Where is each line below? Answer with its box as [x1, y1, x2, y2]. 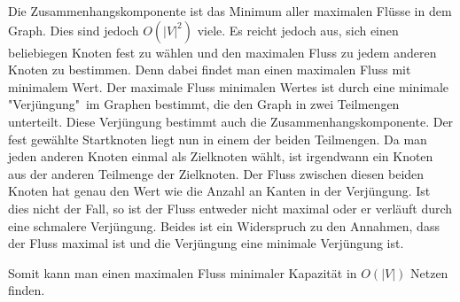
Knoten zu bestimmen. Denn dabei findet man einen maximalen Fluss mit [8, 60, 411, 79]
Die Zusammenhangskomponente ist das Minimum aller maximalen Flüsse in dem [8, 2, 452, 19]
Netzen [410, 263, 448, 282]
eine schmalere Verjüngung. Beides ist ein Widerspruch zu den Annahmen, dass [8, 216, 440, 235]
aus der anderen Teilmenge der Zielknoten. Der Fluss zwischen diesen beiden [8, 164, 425, 182]
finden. [8, 281, 45, 299]
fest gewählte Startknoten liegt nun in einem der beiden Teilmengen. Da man [8, 129, 427, 148]
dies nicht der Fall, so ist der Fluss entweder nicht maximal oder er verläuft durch [8, 198, 453, 217]
